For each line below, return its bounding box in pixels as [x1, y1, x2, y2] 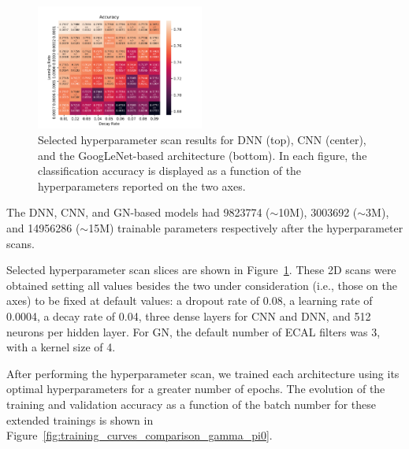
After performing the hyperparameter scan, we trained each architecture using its [6, 365, 400, 381]
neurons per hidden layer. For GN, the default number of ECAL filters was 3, [6, 323, 381, 340]
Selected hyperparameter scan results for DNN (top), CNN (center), [38, 132, 366, 148]
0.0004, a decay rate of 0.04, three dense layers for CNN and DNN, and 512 [6, 307, 371, 324]
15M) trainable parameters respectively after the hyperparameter [88, 219, 403, 236]
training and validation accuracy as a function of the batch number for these [6, 395, 376, 412]
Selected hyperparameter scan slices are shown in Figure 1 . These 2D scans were [6, 262, 396, 278]
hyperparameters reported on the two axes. [38, 177, 246, 194]
